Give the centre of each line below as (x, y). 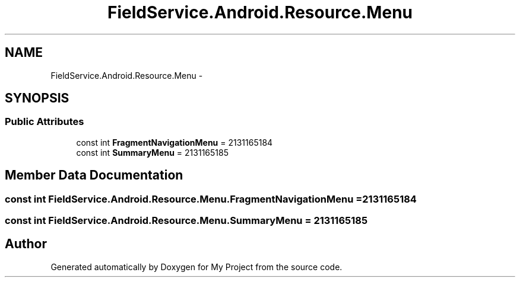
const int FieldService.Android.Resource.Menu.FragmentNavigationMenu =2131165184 (211, 199)
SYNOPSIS (37, 98)
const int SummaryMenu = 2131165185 (152, 152)
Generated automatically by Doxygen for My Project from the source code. (196, 267)
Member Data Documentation (94, 175)
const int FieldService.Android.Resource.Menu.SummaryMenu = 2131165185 (186, 221)
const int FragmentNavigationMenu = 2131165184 (175, 142)
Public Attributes (45, 122)
